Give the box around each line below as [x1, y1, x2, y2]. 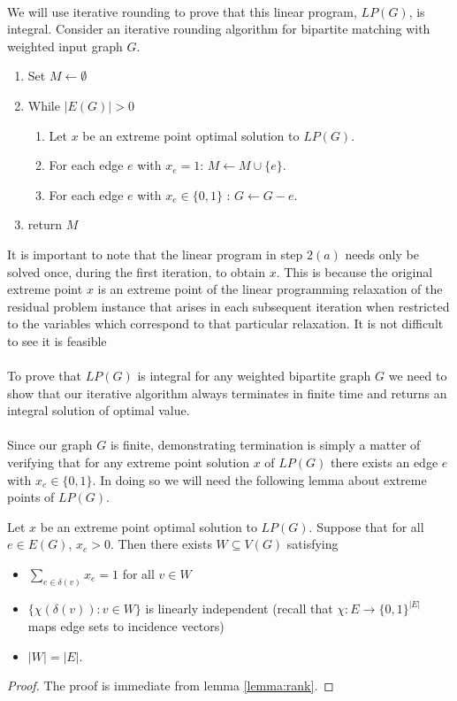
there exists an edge [330, 453, 438, 472]
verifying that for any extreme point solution [7, 453, 250, 472]
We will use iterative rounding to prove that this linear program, [7, 2, 357, 20]
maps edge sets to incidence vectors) [27, 616, 225, 635]
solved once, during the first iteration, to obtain [7, 262, 265, 281]
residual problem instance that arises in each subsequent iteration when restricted [7, 297, 450, 315]
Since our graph [7, 435, 93, 454]
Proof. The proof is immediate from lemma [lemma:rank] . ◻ [7, 676, 334, 695]
